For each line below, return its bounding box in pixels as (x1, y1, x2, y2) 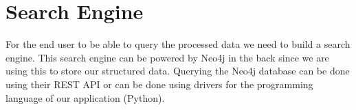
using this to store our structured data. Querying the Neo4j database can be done (5, 64, 350, 78)
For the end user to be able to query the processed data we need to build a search (5, 37, 351, 51)
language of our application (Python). (5, 90, 165, 105)
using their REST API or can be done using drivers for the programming (5, 77, 313, 91)
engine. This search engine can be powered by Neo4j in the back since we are (5, 50, 329, 64)
